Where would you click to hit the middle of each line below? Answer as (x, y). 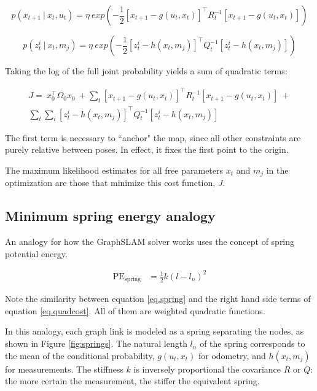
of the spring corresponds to (252, 343)
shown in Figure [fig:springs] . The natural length (96, 343)
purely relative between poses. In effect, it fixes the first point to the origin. (147, 149)
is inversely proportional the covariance (207, 369)
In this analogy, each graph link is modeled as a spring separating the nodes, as (155, 331)
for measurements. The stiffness (64, 369)
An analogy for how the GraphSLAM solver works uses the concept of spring (150, 242)
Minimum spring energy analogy (110, 216)
